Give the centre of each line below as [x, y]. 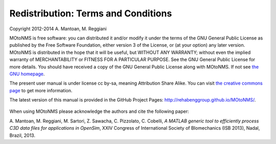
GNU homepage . [27, 74]
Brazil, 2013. [22, 135]
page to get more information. [41, 90]
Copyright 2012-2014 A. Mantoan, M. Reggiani [58, 29]
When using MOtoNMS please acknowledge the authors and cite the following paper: [99, 111]
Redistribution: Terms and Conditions [91, 13]
